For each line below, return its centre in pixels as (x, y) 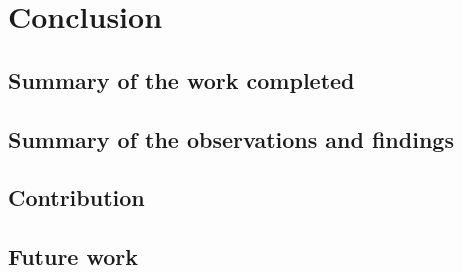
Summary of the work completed (181, 79)
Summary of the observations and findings (231, 138)
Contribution (76, 197)
